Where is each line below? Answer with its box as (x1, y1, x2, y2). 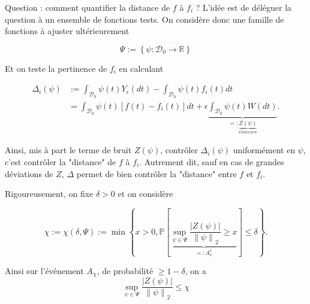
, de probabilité (97, 264, 154, 276)
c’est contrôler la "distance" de (5, 156, 116, 168)
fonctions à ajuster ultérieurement (5, 25, 130, 37)
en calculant (119, 62, 164, 74)
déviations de (5, 167, 53, 180)
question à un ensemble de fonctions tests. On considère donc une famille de (5, 13, 284, 25)
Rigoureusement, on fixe (5, 187, 94, 200)
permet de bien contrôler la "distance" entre (76, 167, 237, 180)
